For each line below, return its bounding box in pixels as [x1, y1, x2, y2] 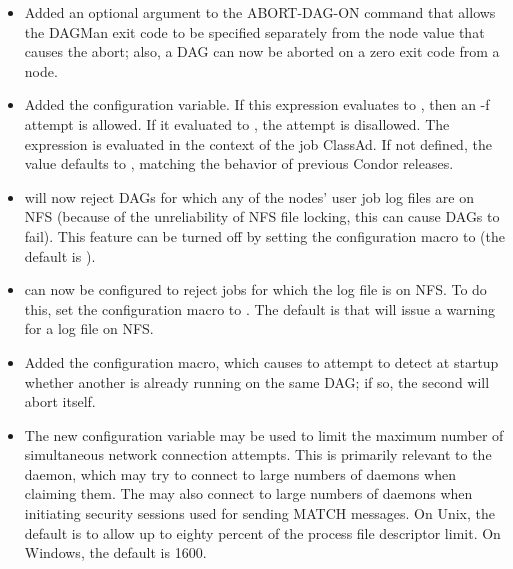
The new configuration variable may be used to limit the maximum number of [24, 424, 504, 445]
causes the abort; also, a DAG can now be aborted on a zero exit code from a [24, 41, 500, 62]
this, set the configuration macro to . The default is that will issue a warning [24, 298, 496, 319]
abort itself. [24, 391, 96, 412]
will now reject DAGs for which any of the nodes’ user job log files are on [24, 186, 474, 207]
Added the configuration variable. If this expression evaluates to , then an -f [24, 94, 490, 115]
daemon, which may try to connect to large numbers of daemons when [24, 463, 456, 484]
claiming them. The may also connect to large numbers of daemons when [24, 483, 473, 504]
